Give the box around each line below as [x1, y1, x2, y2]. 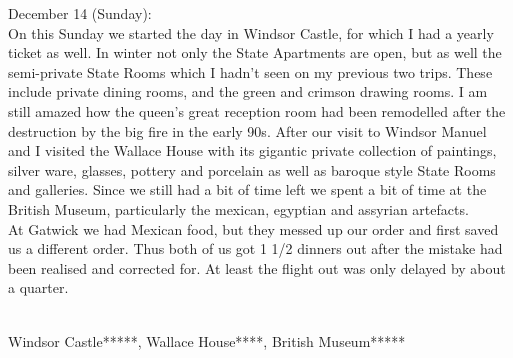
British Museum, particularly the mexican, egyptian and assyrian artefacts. [8, 198, 469, 219]
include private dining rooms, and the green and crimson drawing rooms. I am [8, 81, 488, 102]
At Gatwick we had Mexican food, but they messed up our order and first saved [8, 218, 499, 239]
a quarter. [8, 277, 69, 298]
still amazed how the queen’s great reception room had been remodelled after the [8, 100, 506, 121]
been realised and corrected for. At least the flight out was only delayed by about [8, 257, 506, 278]
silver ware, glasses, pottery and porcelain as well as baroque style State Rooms [8, 159, 496, 180]
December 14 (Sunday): [8, 3, 152, 23]
